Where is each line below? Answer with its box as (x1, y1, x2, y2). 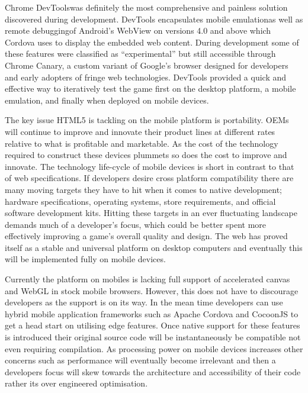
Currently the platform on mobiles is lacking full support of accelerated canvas (5, 273, 290, 285)
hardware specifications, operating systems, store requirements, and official (5, 195, 276, 207)
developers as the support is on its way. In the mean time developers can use (5, 296, 283, 308)
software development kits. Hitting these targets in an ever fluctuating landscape (5, 207, 297, 219)
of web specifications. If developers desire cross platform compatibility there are (5, 172, 294, 184)
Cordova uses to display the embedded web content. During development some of (5, 36, 299, 48)
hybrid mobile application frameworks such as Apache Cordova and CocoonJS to (5, 307, 299, 320)
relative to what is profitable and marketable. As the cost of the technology (5, 137, 278, 149)
